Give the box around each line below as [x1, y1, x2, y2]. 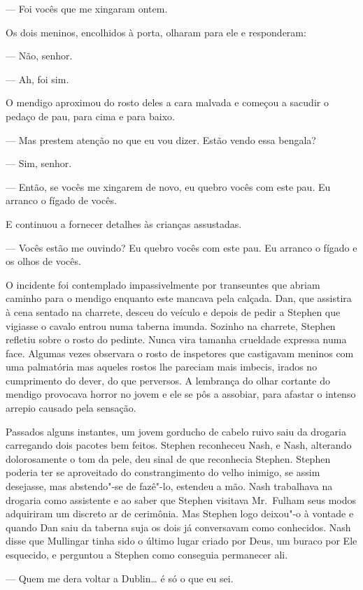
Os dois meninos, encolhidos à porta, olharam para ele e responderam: [6, 24, 306, 39]
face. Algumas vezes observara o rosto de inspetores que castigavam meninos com [6, 345, 354, 360]
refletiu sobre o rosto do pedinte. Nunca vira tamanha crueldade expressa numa [6, 332, 347, 347]
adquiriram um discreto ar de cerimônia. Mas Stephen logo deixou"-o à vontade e [6, 506, 354, 521]
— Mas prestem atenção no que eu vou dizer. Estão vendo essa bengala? [6, 132, 316, 147]
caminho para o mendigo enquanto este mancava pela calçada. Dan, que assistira [6, 291, 352, 305]
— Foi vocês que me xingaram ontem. [6, 1, 168, 15]
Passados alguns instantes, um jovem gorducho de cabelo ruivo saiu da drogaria [6, 424, 347, 438]
